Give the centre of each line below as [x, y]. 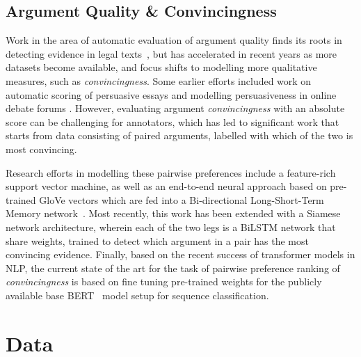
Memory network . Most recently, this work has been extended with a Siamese [173, 213]
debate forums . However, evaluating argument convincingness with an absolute [175, 108]
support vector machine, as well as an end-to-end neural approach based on [166, 186]
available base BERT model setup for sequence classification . [137, 295]
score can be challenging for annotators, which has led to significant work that [173, 121]
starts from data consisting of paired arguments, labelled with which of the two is [179, 135]
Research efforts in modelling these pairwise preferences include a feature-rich [171, 172]
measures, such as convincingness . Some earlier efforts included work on [159, 80]
